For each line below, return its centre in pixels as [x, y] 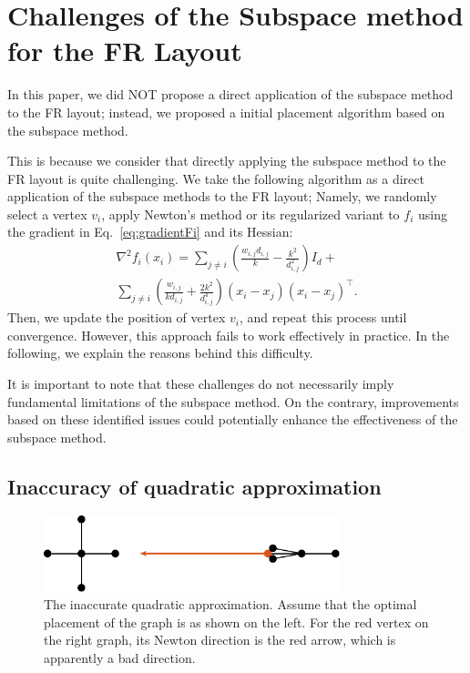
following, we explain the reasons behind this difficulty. [160, 353]
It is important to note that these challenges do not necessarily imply [201, 383]
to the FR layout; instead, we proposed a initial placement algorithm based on [226, 112]
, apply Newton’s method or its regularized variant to [250, 214]
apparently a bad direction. [120, 658]
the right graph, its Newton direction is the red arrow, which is [220, 640]
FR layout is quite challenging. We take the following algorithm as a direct [216, 178]
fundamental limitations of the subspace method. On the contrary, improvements [233, 401]
